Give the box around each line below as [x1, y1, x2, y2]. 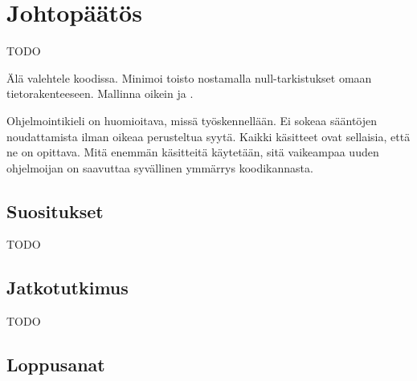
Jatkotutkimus [6, 275, 129, 300]
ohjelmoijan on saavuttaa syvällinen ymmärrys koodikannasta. [6, 159, 313, 176]
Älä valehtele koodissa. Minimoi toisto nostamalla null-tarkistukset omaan [6, 69, 372, 86]
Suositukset [6, 198, 104, 223]
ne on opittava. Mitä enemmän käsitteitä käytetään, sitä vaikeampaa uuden [6, 144, 379, 160]
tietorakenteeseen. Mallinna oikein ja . [6, 85, 194, 102]
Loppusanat [6, 352, 105, 377]
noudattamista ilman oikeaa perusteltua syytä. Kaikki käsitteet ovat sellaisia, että [6, 128, 411, 144]
